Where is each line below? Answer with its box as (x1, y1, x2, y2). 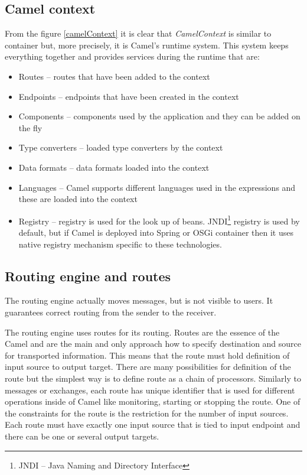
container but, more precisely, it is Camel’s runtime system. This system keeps (5, 38, 289, 51)
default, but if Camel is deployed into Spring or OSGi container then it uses (18, 226, 294, 238)
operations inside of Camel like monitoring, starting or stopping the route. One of (5, 395, 301, 408)
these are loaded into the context (18, 193, 138, 205)
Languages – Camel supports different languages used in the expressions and (18, 181, 296, 193)
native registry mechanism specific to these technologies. (18, 237, 222, 250)
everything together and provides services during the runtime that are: (5, 50, 260, 63)
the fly (18, 121, 43, 134)
